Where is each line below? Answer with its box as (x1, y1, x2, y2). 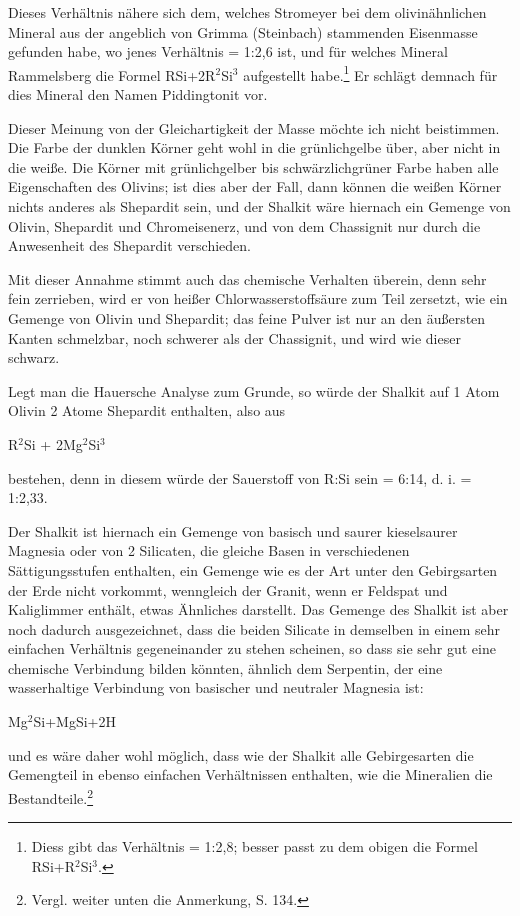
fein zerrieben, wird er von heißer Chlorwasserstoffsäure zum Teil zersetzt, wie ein (8, 288, 508, 309)
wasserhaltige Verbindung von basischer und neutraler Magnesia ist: (8, 677, 424, 698)
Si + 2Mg (24, 433, 83, 454)
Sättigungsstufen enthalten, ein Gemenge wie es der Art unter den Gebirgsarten (8, 559, 498, 580)
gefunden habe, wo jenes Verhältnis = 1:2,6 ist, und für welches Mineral (8, 41, 448, 62)
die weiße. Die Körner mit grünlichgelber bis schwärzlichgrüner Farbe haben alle (8, 156, 499, 177)
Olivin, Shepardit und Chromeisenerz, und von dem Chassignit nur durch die (8, 215, 481, 236)
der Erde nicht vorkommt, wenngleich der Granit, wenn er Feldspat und (8, 579, 448, 600)
